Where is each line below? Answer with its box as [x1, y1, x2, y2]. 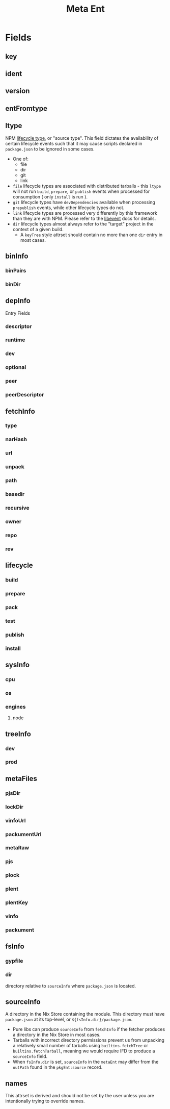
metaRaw [5, 844, 30, 851]
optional [5, 364, 26, 371]
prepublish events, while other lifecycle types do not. [12, 205, 125, 211]
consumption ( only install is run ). [12, 193, 88, 199]
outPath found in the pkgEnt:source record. [12, 1064, 103, 1070]
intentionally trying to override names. [5, 1098, 85, 1104]
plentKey [5, 899, 29, 906]
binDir [5, 281, 21, 288]
